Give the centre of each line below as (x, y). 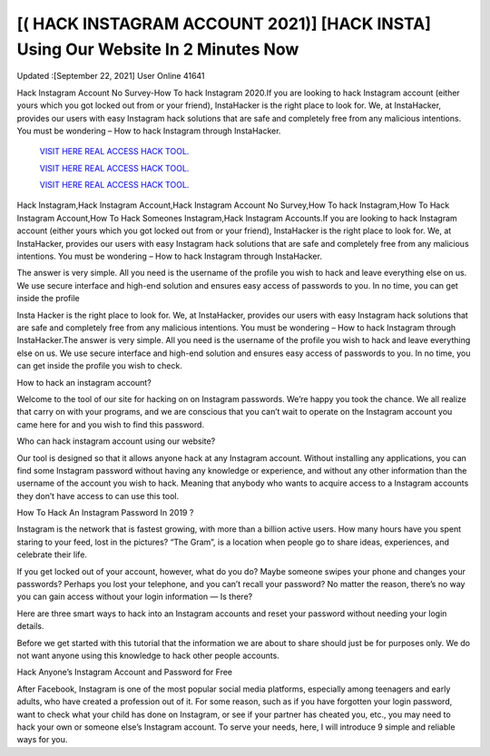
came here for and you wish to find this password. (110, 424)
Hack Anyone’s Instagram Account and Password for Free (125, 673)
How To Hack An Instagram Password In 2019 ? (105, 513)
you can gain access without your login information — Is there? (135, 597)
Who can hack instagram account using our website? (116, 441)
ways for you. (42, 740)
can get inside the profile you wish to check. (100, 366)
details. (30, 626)
